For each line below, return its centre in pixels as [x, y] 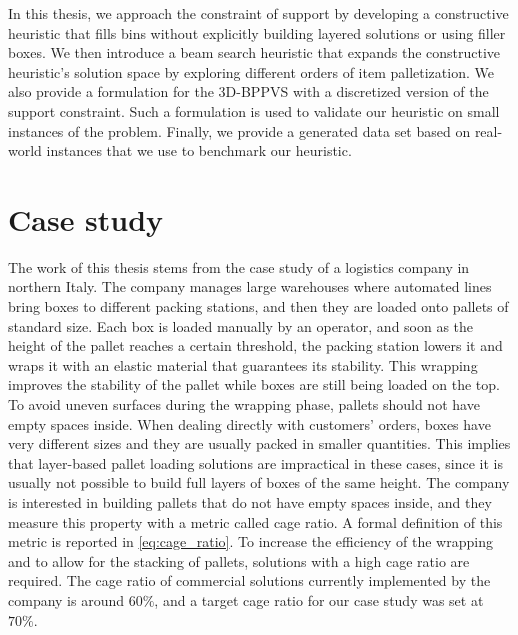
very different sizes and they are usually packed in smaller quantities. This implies [259, 443]
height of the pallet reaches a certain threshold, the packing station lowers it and [255, 345]
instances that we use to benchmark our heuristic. [199, 150]
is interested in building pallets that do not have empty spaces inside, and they [250, 502]
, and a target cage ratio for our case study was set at [319, 599]
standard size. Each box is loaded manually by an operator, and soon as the [241, 325]
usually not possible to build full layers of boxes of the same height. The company [259, 482]
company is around [66, 599]
